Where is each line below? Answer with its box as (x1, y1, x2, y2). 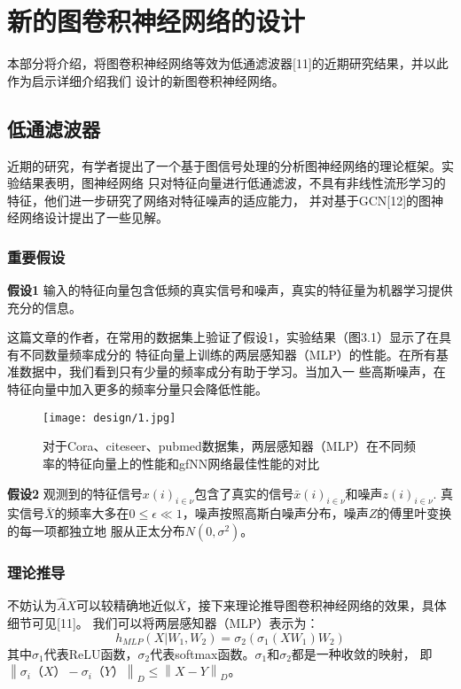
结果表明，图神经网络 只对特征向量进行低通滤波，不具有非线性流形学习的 (19, 174, 446, 192)
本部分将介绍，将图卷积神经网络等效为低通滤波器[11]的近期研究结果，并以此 (7, 54, 449, 73)
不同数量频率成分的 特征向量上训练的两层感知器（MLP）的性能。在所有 (19, 344, 436, 363)
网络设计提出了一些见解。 (19, 208, 168, 227)
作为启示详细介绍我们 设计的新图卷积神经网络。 (7, 71, 285, 89)
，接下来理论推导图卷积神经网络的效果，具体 (185, 596, 447, 615)
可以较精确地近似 (76, 596, 176, 615)
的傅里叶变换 (377, 504, 452, 523)
